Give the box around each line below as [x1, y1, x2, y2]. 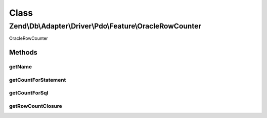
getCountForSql [9, 89, 48, 96]
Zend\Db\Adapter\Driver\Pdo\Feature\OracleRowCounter [9, 22, 202, 30]
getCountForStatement [9, 76, 66, 83]
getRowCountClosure [9, 102, 62, 109]
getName [9, 63, 32, 70]
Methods [9, 48, 38, 57]
